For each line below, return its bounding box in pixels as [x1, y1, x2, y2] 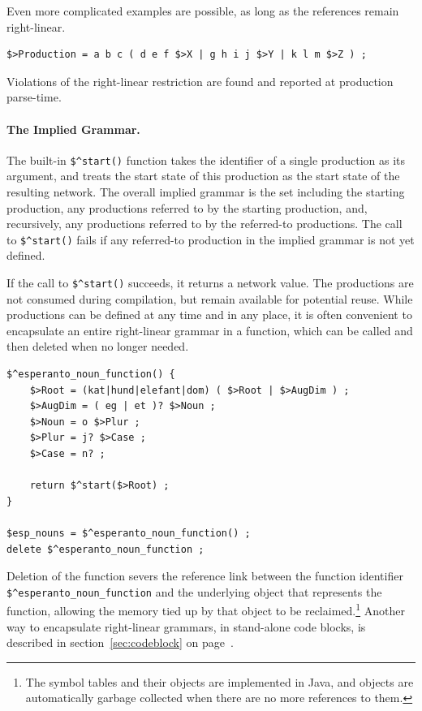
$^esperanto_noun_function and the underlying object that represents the [6, 583, 382, 600]
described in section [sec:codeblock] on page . [6, 634, 234, 651]
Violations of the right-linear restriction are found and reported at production [6, 72, 394, 89]
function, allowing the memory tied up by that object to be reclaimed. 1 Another [6, 600, 405, 619]
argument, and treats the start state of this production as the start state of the [6, 167, 400, 184]
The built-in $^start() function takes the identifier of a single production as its [6, 151, 406, 168]
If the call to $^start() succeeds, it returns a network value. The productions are [6, 274, 414, 291]
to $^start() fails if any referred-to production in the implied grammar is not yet [6, 231, 415, 248]
